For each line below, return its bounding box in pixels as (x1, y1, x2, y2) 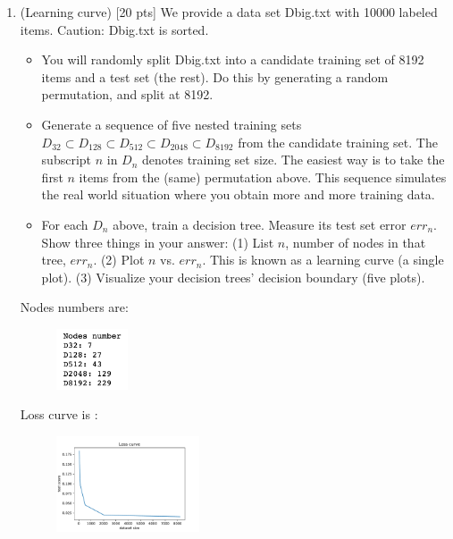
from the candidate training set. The (238, 132, 438, 151)
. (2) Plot (93, 250, 145, 269)
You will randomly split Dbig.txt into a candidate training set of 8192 (41, 50, 424, 69)
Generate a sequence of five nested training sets (41, 114, 302, 133)
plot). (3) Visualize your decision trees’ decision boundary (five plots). (41, 267, 425, 286)
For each (41, 215, 88, 233)
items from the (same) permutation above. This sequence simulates (79, 167, 447, 186)
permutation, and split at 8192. (41, 85, 214, 104)
